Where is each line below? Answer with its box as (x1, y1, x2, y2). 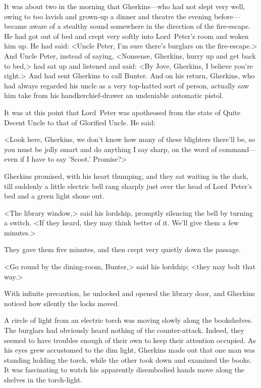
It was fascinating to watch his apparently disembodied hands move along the (4, 364, 245, 375)
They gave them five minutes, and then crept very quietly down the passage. (4, 244, 241, 255)
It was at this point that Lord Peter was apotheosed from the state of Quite (4, 107, 240, 117)
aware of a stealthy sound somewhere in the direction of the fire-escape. (29, 21, 251, 31)
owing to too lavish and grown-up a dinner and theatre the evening (4, 11, 212, 21)
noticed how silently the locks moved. (4, 298, 120, 308)
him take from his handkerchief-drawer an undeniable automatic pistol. (4, 90, 224, 101)
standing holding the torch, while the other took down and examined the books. (4, 354, 252, 365)
